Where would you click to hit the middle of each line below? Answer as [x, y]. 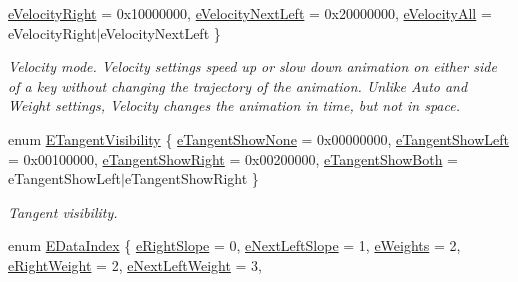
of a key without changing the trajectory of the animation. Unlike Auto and [238, 85]
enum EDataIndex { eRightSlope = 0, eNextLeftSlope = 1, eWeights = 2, [234, 245]
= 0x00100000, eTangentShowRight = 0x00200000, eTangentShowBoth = [233, 158]
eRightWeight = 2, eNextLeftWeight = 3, [135, 264]
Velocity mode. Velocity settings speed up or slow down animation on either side [252, 66]
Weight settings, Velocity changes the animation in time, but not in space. [234, 105]
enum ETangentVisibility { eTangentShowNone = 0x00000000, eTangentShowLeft [259, 138]
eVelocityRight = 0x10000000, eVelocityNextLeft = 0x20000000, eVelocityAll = [250, 13]
